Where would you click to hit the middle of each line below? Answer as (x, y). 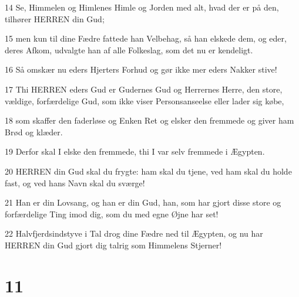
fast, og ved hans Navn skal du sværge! (75, 182)
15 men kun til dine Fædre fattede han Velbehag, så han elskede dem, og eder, (146, 38)
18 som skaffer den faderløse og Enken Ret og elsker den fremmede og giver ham (149, 120)
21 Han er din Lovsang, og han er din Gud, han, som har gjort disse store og (143, 202)
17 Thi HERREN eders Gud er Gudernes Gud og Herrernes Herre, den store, (144, 89)
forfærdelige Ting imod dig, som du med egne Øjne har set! (112, 214)
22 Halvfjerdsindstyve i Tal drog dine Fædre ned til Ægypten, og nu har (134, 233)
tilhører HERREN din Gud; (55, 18)
